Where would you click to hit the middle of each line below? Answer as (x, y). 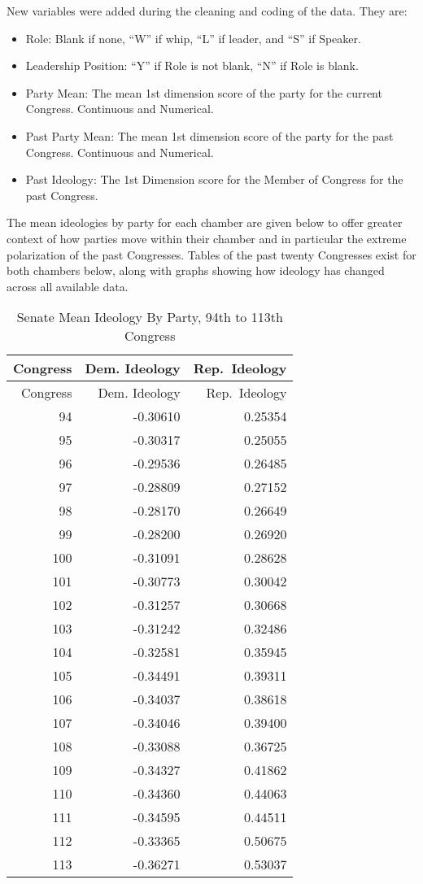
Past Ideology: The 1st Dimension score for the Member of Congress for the (214, 179)
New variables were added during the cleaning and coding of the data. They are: (207, 11)
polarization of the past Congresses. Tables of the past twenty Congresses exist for (211, 254)
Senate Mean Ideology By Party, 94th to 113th (150, 317)
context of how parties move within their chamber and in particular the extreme (207, 238)
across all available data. (68, 286)
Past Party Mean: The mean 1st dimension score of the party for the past (209, 135)
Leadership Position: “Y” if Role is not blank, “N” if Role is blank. (192, 65)
